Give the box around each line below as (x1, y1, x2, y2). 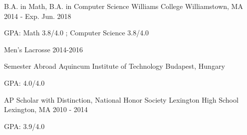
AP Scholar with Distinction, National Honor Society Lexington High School (4, 94, 239, 105)
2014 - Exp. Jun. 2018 (4, 10, 71, 21)
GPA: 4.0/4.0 (4, 77, 45, 88)
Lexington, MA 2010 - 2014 (4, 104, 88, 115)
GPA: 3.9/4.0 (4, 121, 45, 131)
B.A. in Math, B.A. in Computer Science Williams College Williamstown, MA (4, 1, 243, 11)
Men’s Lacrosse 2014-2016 (4, 44, 83, 54)
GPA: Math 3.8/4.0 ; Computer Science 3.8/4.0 (4, 27, 149, 38)
